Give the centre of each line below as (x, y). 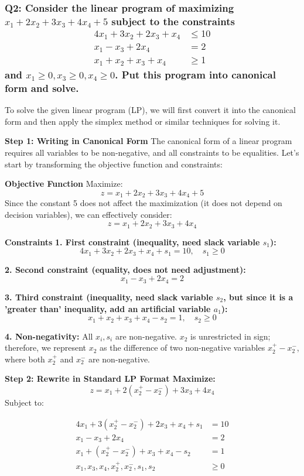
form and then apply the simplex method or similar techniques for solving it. (143, 121)
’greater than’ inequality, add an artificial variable (108, 308)
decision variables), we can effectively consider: (88, 214)
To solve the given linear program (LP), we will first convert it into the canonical (150, 110)
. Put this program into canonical (195, 74)
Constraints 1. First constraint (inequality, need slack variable (132, 242)
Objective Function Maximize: (64, 184)
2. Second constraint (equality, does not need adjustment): (125, 269)
